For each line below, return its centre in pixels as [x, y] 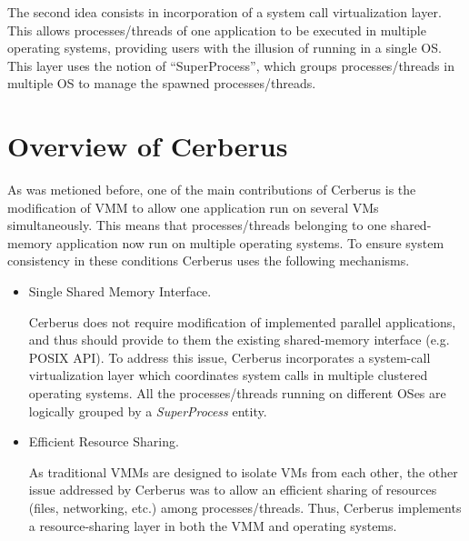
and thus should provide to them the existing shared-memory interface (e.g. [239, 340]
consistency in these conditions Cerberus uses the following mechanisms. [209, 260]
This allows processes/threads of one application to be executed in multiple [217, 30]
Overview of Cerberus [148, 146]
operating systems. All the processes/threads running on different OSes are [237, 393]
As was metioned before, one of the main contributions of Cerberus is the [212, 190]
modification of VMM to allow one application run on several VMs [193, 207]
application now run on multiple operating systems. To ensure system [250, 242]
